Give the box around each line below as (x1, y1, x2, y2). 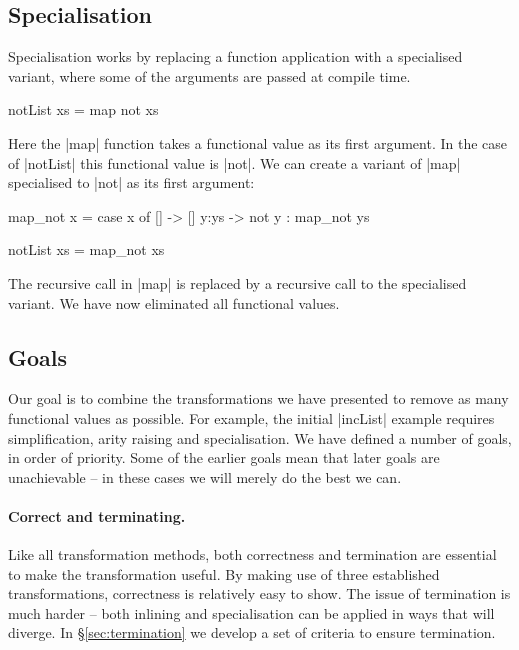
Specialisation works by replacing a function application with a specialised (8, 46, 463, 67)
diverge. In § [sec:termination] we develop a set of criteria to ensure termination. (8, 622, 496, 643)
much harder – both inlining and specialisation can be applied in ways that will (8, 602, 495, 623)
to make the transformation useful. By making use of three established (8, 563, 440, 584)
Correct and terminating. (8, 505, 186, 526)
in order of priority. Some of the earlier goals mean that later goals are (8, 447, 440, 468)
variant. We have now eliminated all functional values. (8, 292, 340, 313)
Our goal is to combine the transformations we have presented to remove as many (8, 388, 509, 409)
